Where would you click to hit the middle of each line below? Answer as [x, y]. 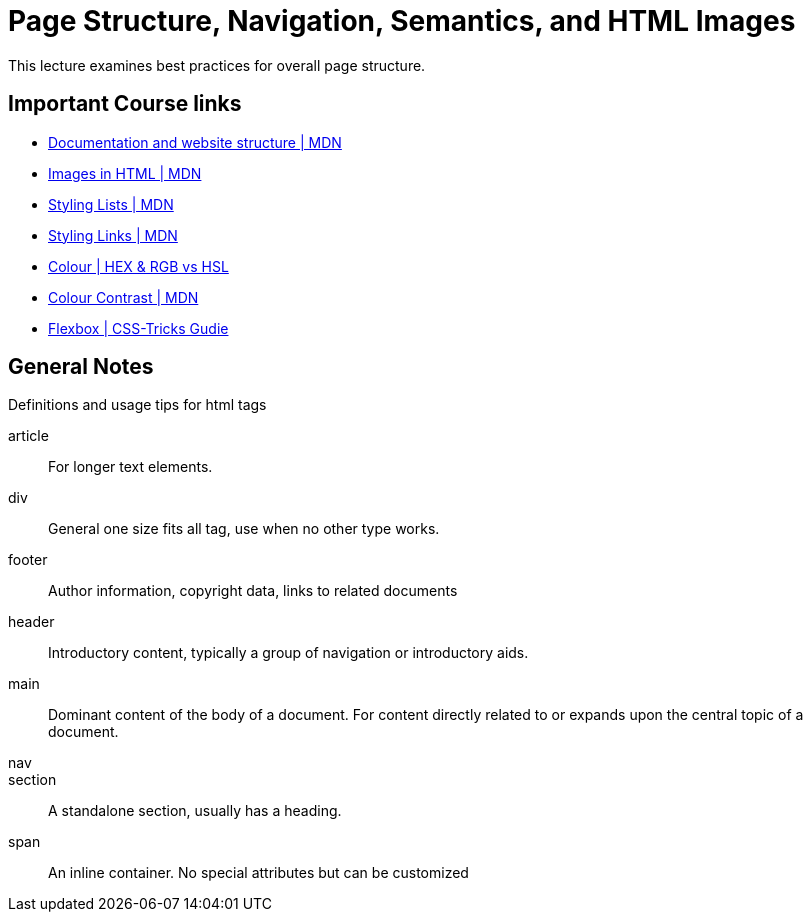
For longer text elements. [130, 467]
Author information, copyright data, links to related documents [253, 591]
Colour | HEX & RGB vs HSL [138, 266]
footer [28, 560]
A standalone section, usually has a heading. [195, 811]
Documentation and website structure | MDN [195, 142]
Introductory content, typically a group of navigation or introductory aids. [288, 653]
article [28, 436]
